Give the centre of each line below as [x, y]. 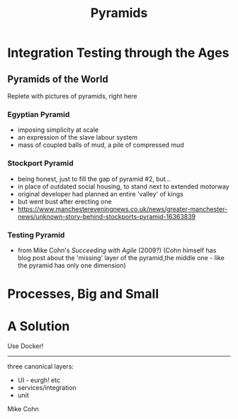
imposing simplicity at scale [58, 130]
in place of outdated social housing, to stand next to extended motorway [123, 186]
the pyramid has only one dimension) [72, 265]
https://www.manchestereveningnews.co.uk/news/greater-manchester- [123, 209]
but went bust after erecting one [64, 201]
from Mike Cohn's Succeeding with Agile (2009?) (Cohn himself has [117, 250]
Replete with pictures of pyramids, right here [72, 96]
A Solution [39, 326]
